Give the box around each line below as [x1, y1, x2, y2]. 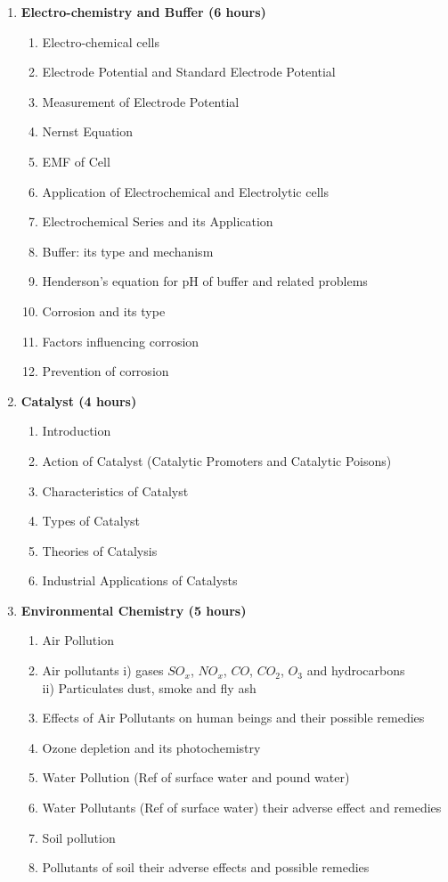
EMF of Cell [42, 151, 110, 170]
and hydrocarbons [306, 661, 405, 680]
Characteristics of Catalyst [42, 481, 189, 500]
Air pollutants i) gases [42, 661, 164, 680]
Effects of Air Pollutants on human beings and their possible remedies [42, 708, 425, 727]
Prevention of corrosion [42, 362, 169, 380]
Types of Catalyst [42, 511, 141, 530]
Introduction [42, 421, 111, 440]
